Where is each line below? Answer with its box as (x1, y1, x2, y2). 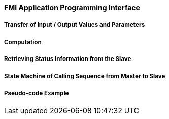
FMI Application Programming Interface (4, 3, 140, 12)
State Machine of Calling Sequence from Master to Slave (4, 72, 165, 80)
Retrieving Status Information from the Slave (4, 55, 131, 63)
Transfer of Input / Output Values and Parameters (4, 21, 145, 29)
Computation (4, 38, 42, 46)
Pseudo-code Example (4, 89, 69, 97)
